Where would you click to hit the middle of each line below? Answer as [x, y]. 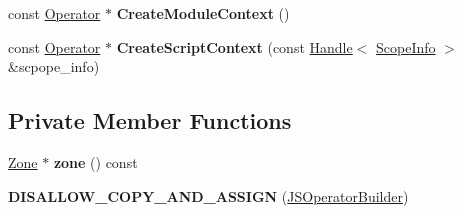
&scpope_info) [54, 66]
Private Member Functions [150, 120]
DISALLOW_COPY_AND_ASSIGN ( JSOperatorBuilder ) [208, 195]
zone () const [95, 161]
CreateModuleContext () [203, 13]
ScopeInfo [406, 46]
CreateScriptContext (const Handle [234, 46]
